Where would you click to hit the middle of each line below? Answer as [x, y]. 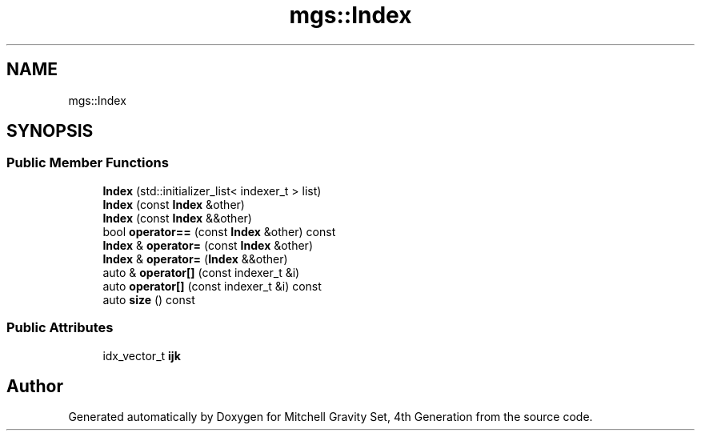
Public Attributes [60, 328]
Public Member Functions [88, 163]
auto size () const [149, 299]
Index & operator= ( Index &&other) [195, 259]
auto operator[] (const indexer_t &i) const [212, 286]
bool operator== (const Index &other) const [219, 231]
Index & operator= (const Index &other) [208, 245]
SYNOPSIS [50, 131]
